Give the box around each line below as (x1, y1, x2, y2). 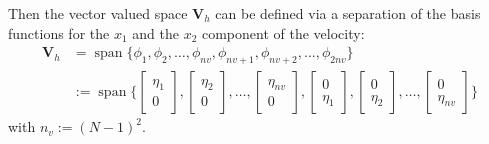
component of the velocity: (201, 22, 365, 43)
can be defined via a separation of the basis (215, 3, 481, 23)
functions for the (8, 22, 110, 43)
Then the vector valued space (8, 3, 188, 23)
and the (132, 22, 179, 43)
